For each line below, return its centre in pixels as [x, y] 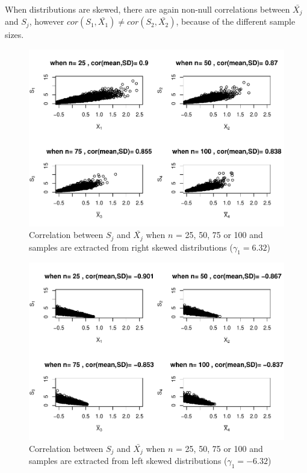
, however [47, 21]
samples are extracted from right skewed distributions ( [131, 247]
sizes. [14, 35]
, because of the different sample [236, 21]
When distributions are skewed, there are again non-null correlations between [147, 9]
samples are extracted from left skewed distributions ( [128, 460]
